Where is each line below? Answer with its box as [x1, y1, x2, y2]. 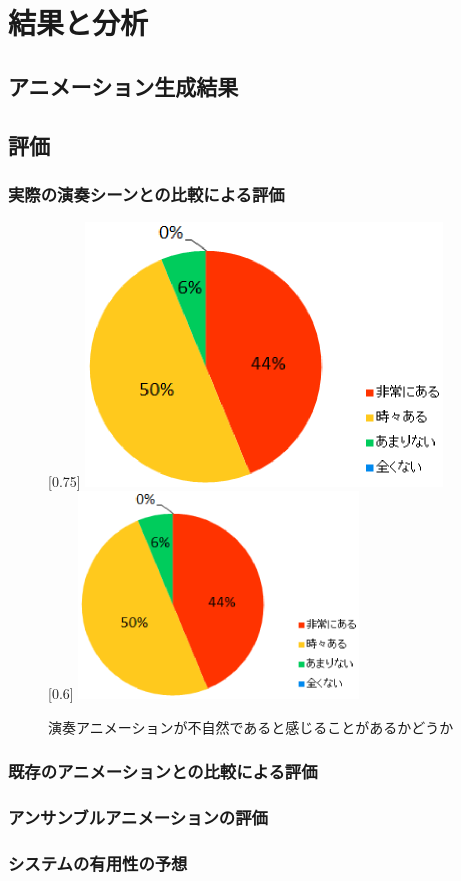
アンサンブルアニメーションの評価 [8, 805, 268, 830]
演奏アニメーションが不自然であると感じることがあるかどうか [48, 716, 454, 737]
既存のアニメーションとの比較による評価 [8, 759, 318, 784]
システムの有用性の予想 [8, 850, 188, 875]
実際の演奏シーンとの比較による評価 [8, 181, 285, 206]
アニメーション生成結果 [8, 70, 239, 101]
